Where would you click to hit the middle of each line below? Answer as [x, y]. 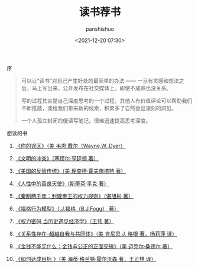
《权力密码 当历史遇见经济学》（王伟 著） [65, 221]
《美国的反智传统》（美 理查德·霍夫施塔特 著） [71, 171]
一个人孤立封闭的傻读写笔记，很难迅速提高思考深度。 [86, 120]
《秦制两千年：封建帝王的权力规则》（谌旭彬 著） [74, 196]
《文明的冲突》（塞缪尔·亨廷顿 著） [57, 158]
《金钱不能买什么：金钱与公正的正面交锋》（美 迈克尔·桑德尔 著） [94, 246]
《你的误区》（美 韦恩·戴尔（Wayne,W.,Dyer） [70, 146]
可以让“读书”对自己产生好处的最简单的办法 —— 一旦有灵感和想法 [100, 80]
